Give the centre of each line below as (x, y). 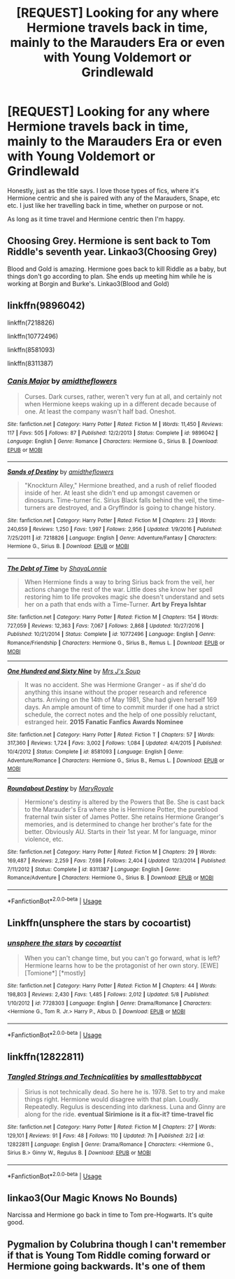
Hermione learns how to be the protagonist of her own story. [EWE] (121, 966)
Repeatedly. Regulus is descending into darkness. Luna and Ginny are (125, 1107)
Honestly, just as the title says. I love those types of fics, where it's (103, 190)
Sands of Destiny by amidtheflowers (60, 472)
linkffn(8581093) (31, 349)
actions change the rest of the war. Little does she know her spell (119, 590)
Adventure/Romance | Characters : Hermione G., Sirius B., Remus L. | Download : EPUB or (116, 761)
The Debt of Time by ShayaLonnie (57, 569)
